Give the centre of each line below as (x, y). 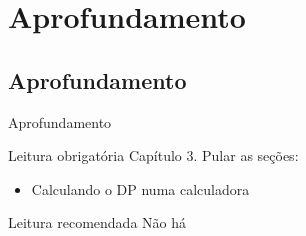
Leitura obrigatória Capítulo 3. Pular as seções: (153, 155)
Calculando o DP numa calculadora (140, 188)
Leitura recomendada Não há (97, 222)
